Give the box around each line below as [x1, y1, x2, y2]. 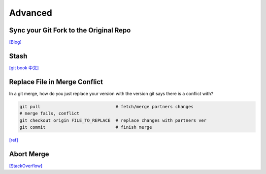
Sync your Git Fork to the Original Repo [9, 26, 131, 34]
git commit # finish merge [19, 124, 152, 130]
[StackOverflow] [9, 163, 43, 169]
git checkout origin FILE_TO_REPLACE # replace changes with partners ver [19, 117, 207, 123]
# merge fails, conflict [19, 111, 80, 116]
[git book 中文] [9, 64, 39, 71]
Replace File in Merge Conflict [9, 78, 103, 86]
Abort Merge [9, 150, 49, 158]
